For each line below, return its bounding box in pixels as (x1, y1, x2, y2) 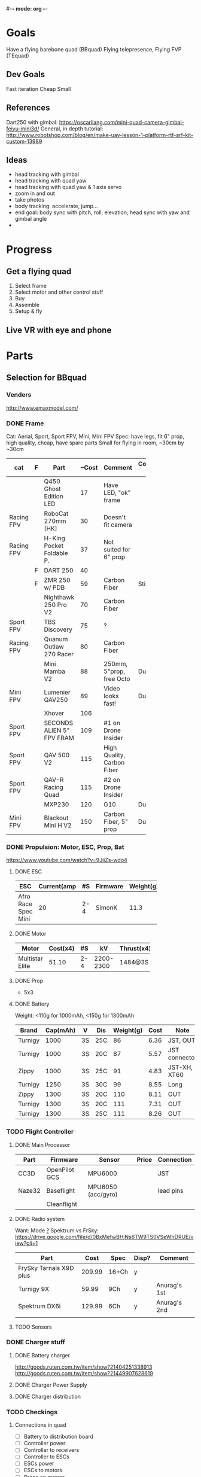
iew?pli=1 (14, 1240, 38, 1247)
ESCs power (23, 1460, 54, 1467)
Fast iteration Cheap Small (6, 85, 71, 92)
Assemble (14, 302, 40, 309)
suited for (103, 545, 130, 553)
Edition (44, 492, 64, 500)
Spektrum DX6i (17, 1302, 61, 1310)
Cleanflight (46, 1199, 78, 1208)
